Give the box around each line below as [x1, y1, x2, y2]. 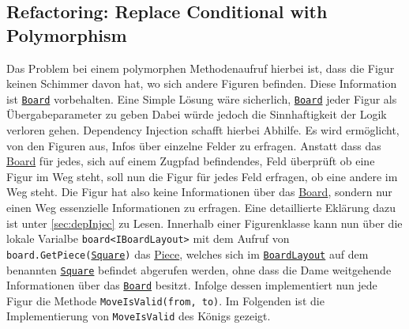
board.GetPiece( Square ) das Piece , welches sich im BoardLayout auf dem [6, 245, 369, 262]
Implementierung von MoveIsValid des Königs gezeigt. [6, 308, 271, 324]
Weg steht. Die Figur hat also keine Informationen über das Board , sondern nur [6, 183, 392, 200]
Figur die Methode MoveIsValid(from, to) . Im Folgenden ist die [6, 292, 325, 308]
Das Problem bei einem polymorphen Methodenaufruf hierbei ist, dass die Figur [6, 59, 395, 76]
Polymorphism [6, 22, 127, 47]
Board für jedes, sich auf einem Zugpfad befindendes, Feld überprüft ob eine [6, 153, 375, 169]
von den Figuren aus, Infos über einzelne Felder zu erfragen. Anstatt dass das [6, 137, 381, 153]
